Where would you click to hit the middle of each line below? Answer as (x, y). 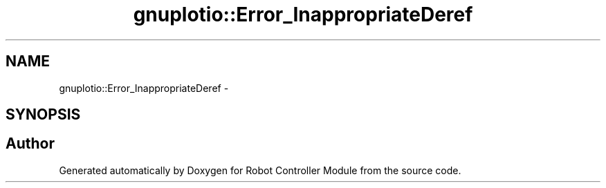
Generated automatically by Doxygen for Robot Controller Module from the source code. (260, 170)
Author (30, 144)
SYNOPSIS (43, 115)
